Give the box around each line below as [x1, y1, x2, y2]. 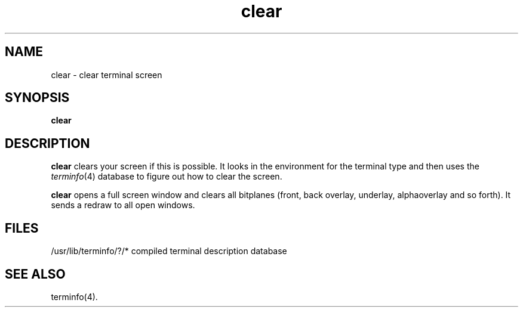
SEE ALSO [5, 266, 66, 282]
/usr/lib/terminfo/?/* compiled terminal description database [51, 246, 287, 257]
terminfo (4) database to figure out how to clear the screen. [51, 171, 282, 182]
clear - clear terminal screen [51, 69, 162, 80]
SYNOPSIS [5, 90, 70, 106]
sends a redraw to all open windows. [51, 200, 195, 211]
